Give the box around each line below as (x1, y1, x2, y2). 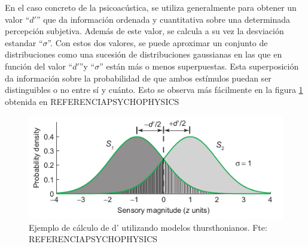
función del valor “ (5, 59, 73, 72)
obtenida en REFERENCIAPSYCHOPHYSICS (5, 95, 179, 107)
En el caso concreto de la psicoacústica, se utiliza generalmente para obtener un (5, 1, 297, 13)
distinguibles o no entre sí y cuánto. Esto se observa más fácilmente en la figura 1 (5, 83, 303, 96)
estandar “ (5, 36, 43, 49)
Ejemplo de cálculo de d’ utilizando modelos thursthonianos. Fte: (29, 221, 267, 233)
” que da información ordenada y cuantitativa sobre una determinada (36, 13, 291, 25)
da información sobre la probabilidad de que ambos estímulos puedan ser (5, 71, 272, 84)
